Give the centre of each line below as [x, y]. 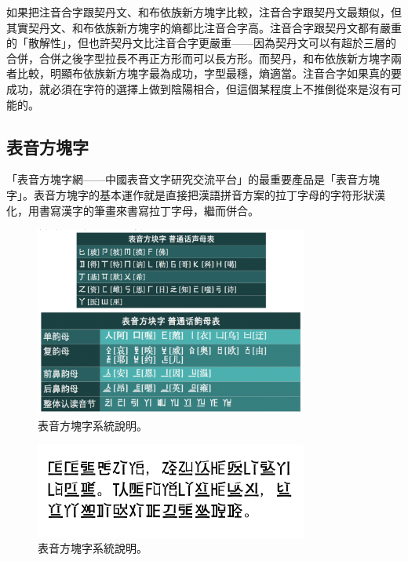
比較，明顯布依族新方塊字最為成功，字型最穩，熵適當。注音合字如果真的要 [209, 73]
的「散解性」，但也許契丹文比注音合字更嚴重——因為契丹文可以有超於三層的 [201, 43]
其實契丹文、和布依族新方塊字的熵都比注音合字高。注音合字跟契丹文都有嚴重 [204, 27]
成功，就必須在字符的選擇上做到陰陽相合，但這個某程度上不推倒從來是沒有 [199, 88]
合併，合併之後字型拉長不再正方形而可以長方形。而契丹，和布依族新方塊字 [199, 58]
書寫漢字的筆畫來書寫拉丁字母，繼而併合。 [149, 210]
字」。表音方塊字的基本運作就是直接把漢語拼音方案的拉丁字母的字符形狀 [190, 194]
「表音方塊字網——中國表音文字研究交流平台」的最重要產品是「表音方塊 [193, 179]
